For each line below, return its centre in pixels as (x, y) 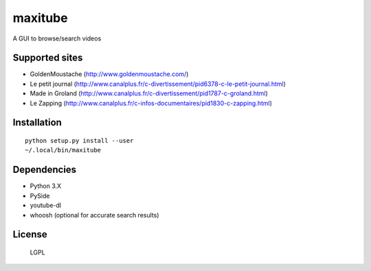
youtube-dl (46, 205)
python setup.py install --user (79, 141)
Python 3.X (46, 186)
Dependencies (45, 170)
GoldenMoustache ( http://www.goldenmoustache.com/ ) (109, 74)
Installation (37, 122)
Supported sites (48, 58)
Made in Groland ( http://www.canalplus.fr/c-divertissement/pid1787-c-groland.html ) (149, 93)
